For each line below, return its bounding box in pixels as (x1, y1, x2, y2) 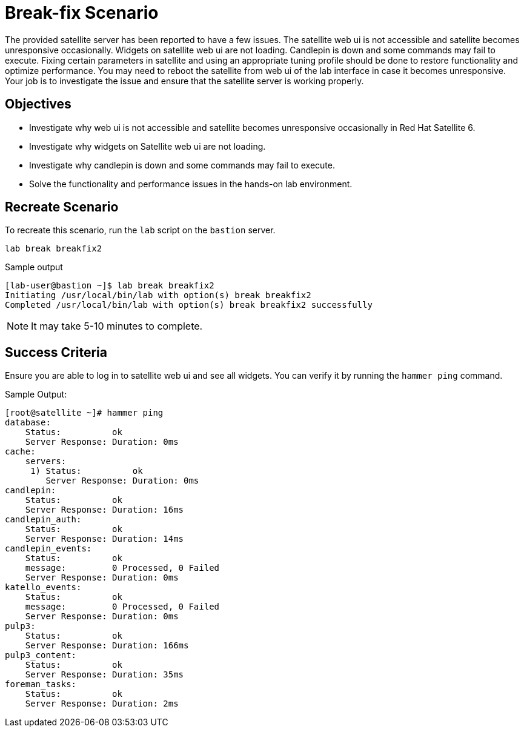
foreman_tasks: (5, 679, 77, 690)
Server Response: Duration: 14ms (25, 534, 184, 544)
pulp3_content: (5, 650, 77, 660)
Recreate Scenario (5, 199, 119, 215)
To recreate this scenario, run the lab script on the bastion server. (5, 225, 276, 236)
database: (5, 418, 51, 428)
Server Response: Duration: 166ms (25, 640, 189, 651)
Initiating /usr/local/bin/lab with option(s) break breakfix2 (5, 290, 311, 301)
